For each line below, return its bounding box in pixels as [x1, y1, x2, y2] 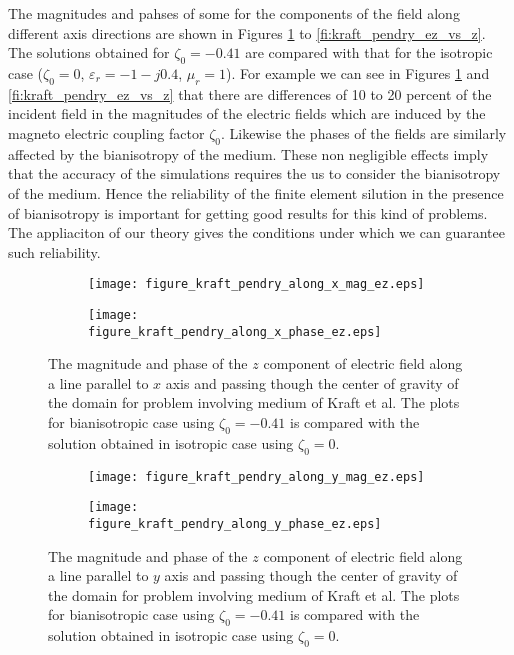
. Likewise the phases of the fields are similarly [220, 122, 507, 143]
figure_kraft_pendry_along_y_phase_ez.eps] [88, 516, 382, 531]
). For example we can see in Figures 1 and [226, 62, 490, 83]
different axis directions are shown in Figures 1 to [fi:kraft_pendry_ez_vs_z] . [8, 22, 486, 43]
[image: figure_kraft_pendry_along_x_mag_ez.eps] [88, 277, 425, 292]
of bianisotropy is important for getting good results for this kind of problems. [8, 202, 488, 223]
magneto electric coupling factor [8, 122, 205, 143]
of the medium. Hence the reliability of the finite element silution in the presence [8, 182, 504, 203]
